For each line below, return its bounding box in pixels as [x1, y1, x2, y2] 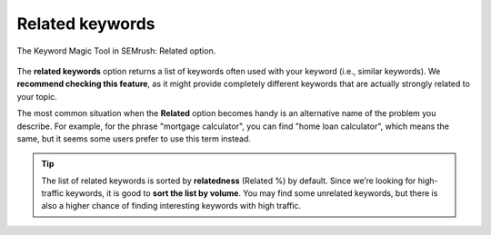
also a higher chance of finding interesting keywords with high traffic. [41, 201, 302, 211]
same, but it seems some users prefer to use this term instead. [16, 132, 252, 144]
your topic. [16, 91, 58, 102]
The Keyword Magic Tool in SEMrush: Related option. [16, 45, 216, 56]
